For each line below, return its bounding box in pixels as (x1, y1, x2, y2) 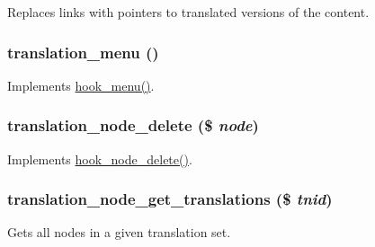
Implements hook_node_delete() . (7, 149, 192, 168)
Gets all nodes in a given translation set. (7, 223, 231, 242)
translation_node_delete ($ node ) (7, 114, 259, 137)
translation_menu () (7, 40, 159, 63)
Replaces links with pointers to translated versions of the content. (7, 3, 370, 21)
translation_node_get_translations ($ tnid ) (7, 188, 333, 210)
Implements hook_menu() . (7, 75, 155, 94)
